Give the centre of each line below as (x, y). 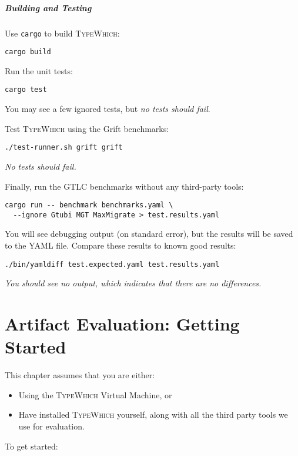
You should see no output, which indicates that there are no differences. (133, 283)
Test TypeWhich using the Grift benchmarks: (87, 128)
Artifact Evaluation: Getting (122, 324)
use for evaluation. (51, 426)
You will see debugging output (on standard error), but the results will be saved (149, 234)
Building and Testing (48, 7)
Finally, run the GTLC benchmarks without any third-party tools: (124, 186)
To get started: (31, 446)
